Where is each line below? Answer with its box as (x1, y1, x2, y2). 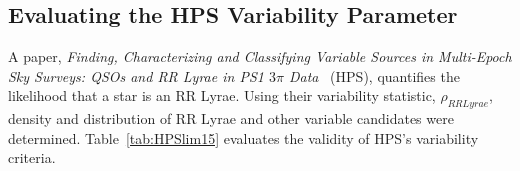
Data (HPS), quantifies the (288, 65, 460, 86)
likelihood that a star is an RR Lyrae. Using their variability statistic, (8, 85, 436, 106)
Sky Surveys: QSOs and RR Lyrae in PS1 (8, 65, 264, 86)
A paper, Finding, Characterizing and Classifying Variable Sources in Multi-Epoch (8, 46, 512, 67)
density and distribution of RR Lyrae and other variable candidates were (8, 108, 454, 129)
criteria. (8, 147, 56, 168)
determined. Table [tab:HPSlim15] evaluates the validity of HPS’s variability (8, 127, 479, 148)
